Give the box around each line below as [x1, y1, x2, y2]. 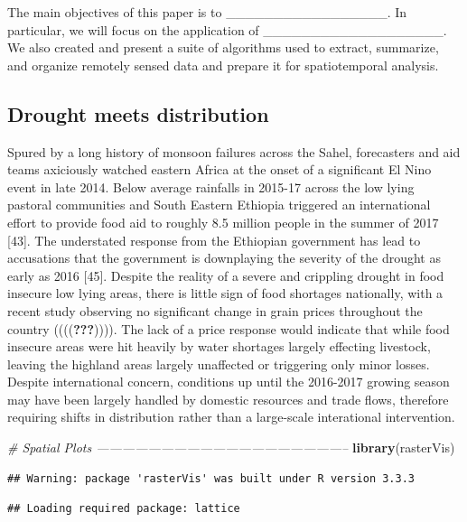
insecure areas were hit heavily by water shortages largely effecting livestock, [7, 337, 431, 356]
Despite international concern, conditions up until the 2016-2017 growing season [7, 372, 450, 391]
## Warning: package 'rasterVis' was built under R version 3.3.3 [7, 471, 416, 485]
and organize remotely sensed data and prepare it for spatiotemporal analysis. [7, 55, 439, 74]
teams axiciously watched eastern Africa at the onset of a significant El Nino [7, 160, 432, 179]
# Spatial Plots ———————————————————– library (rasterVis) [7, 438, 455, 457]
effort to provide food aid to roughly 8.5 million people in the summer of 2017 [7, 212, 439, 231]
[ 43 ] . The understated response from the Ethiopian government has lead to [7, 230, 421, 249]
